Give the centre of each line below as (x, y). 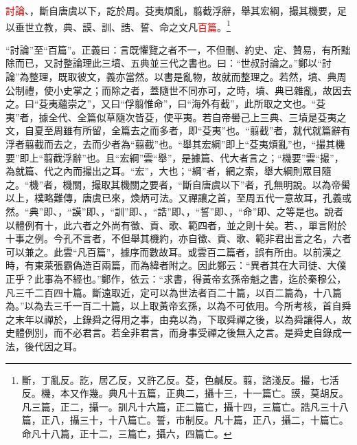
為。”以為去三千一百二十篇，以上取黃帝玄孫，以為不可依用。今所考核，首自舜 (178, 306)
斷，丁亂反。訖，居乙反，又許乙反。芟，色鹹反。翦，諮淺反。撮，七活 (180, 379)
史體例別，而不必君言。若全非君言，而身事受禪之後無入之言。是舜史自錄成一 (178, 333)
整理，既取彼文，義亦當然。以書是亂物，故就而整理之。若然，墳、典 (183, 77)
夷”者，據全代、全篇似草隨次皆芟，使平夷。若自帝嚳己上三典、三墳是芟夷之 (176, 117)
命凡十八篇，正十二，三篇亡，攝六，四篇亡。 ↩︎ (127, 433)
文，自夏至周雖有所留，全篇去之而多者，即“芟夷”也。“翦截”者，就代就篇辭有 (178, 130)
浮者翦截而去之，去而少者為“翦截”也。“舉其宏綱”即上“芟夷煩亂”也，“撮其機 (175, 144)
